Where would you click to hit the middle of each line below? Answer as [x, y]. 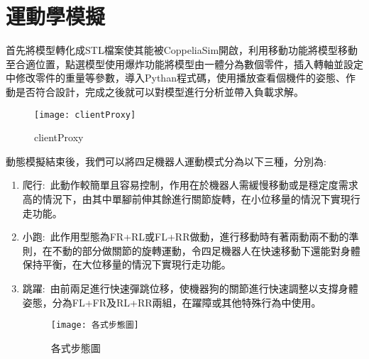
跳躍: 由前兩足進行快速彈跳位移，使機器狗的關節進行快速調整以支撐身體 [190, 288]
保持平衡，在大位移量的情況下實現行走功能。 [127, 264]
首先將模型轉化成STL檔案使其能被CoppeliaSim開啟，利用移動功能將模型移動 [182, 50]
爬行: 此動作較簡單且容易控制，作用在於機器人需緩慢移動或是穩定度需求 [190, 185]
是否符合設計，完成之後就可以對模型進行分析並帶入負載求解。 [159, 91]
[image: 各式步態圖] [95, 325]
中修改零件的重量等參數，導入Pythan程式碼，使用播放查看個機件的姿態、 [176, 78]
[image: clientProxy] [85, 115]
